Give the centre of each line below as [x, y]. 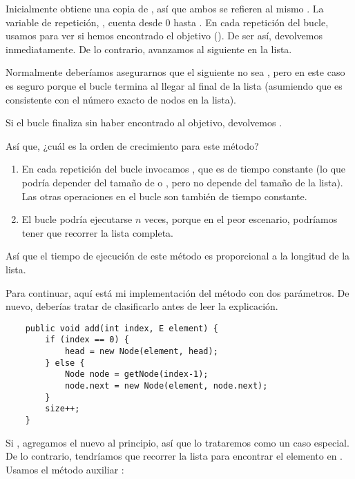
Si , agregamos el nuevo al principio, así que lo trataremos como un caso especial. [177, 442]
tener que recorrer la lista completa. [97, 232]
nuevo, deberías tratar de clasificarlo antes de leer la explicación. [142, 306]
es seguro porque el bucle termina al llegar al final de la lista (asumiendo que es [174, 85]
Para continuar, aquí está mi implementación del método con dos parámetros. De [177, 292]
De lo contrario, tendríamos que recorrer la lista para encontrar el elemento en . [174, 456]
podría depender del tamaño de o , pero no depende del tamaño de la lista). [182, 182]
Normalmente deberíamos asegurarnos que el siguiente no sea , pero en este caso [175, 72]
